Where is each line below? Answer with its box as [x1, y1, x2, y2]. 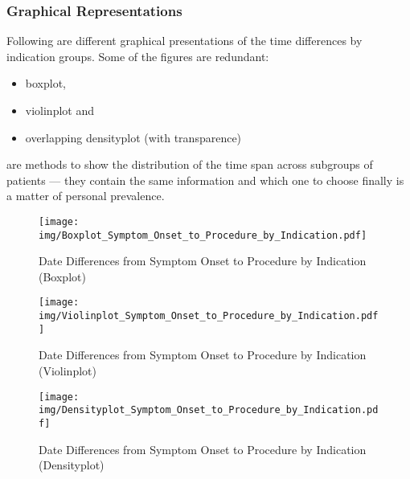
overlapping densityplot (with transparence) [25, 129, 242, 145]
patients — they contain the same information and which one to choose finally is [6, 171, 404, 188]
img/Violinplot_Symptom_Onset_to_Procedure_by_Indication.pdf [39, 310, 379, 322]
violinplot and [25, 102, 95, 118]
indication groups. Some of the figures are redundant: [6, 47, 269, 64]
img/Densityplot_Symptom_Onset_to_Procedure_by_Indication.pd [39, 404, 379, 416]
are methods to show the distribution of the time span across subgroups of [6, 156, 373, 173]
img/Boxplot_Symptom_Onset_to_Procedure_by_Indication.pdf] [39, 229, 367, 241]
